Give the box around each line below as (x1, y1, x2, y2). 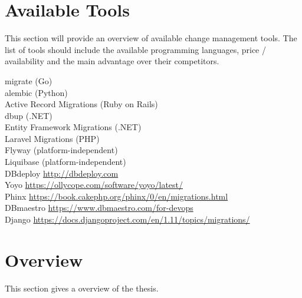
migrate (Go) (5, 74, 52, 87)
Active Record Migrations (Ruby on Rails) (5, 98, 158, 110)
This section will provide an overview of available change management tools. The (5, 32, 297, 44)
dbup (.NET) (5, 109, 52, 121)
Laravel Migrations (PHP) (5, 132, 100, 144)
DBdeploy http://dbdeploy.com (5, 167, 119, 179)
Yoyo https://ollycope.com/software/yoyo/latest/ (5, 178, 183, 191)
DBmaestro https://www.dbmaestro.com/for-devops (5, 201, 193, 214)
